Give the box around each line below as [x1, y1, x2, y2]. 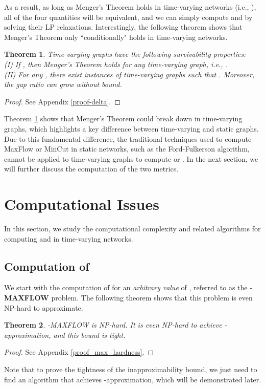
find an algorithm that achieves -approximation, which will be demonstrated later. [4, 374, 261, 384]
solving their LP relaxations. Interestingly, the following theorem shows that [4, 21, 243, 32]
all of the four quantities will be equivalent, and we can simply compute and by [4, 11, 253, 22]
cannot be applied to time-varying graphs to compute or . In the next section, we [4, 153, 258, 164]
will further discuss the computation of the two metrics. [4, 163, 179, 174]
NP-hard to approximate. [4, 302, 83, 313]
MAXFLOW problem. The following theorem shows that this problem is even [4, 292, 253, 303]
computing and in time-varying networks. [4, 233, 133, 244]
